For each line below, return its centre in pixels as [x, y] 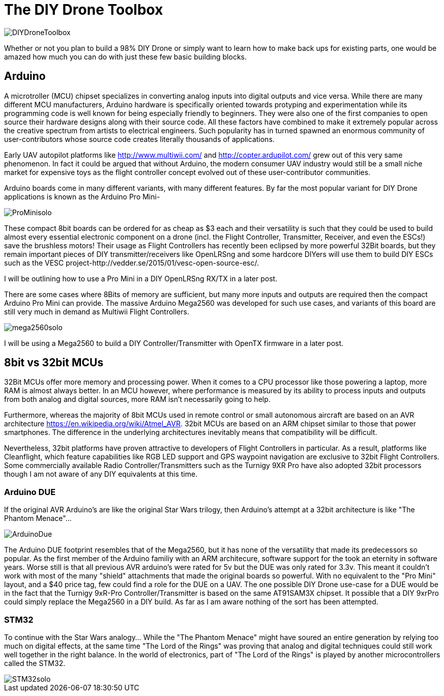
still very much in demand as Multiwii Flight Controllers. [97, 311]
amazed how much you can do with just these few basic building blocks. [126, 56]
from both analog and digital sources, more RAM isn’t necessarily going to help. [137, 399]
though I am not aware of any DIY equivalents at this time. [101, 474]
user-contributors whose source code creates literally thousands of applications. [139, 139]
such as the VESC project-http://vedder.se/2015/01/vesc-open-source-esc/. [131, 263]
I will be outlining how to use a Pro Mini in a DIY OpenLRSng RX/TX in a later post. [141, 278]
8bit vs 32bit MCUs [54, 363]
